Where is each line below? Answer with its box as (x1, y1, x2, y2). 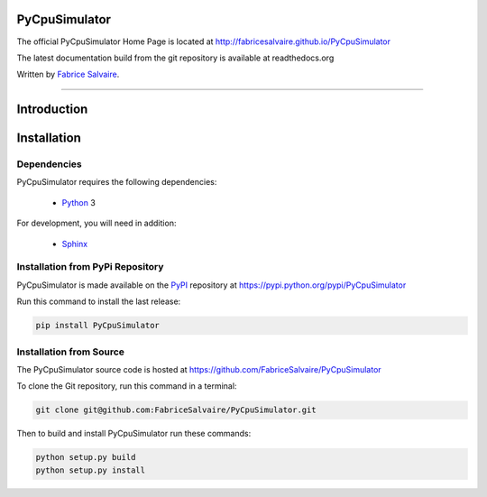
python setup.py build (35, 452, 136, 463)
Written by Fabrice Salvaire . (16, 69, 120, 80)
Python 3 (61, 197, 96, 207)
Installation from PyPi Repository (16, 261, 164, 273)
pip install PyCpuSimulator (35, 320, 160, 331)
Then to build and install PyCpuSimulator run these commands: (16, 428, 252, 439)
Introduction (16, 102, 88, 117)
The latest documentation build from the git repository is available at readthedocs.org (16, 52, 335, 63)
